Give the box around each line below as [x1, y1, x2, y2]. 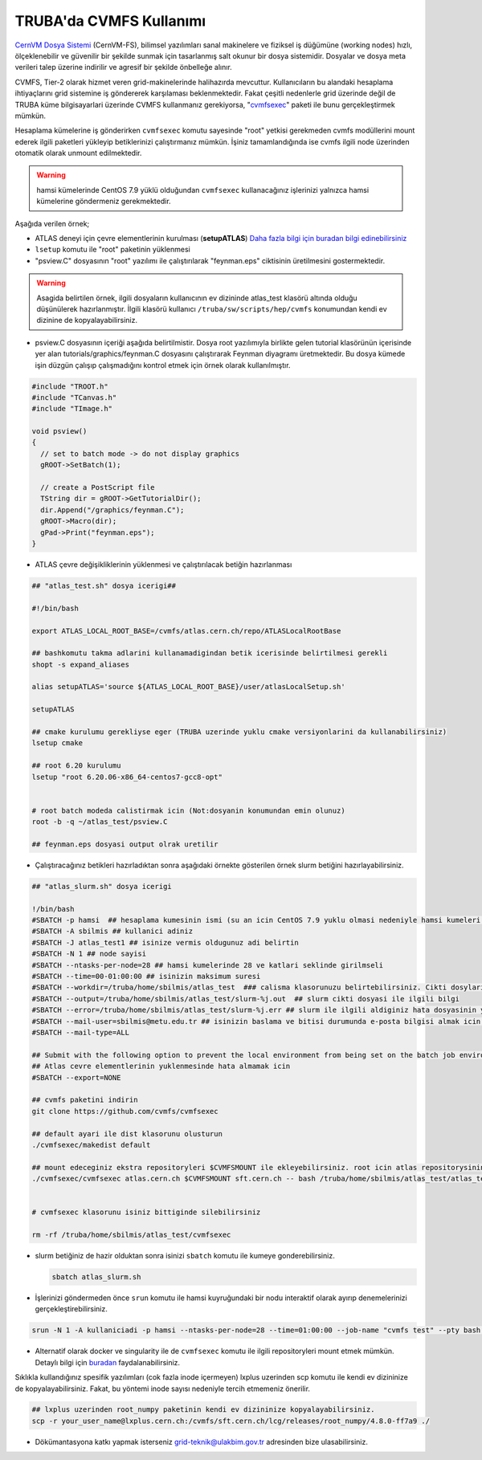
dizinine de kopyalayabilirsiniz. [36, 316, 138, 325]
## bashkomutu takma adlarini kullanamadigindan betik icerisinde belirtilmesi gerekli [31, 649, 388, 658]
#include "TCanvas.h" [31, 393, 117, 402]
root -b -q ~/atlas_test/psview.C [31, 818, 168, 826]
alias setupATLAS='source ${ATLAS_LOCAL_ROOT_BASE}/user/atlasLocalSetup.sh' [31, 683, 345, 691]
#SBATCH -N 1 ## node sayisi [31, 949, 147, 959]
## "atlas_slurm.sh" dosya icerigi [31, 882, 172, 891]
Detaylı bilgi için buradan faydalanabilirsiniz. [35, 1357, 181, 1367]
